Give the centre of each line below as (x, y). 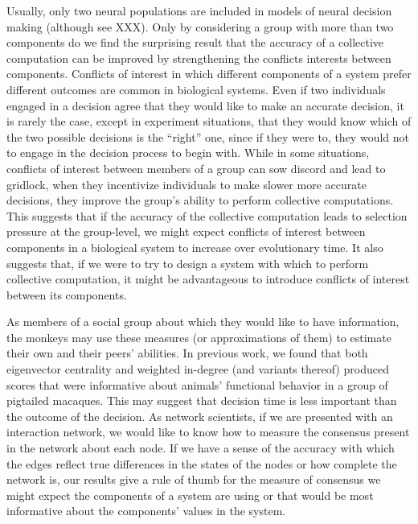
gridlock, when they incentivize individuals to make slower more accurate (186, 184)
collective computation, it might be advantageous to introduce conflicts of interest (208, 279)
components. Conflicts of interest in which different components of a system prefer (209, 74)
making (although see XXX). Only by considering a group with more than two (200, 26)
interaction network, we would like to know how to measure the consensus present (208, 432)
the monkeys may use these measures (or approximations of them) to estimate (199, 337)
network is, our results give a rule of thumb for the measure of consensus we (194, 479)
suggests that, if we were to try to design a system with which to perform (188, 263)
